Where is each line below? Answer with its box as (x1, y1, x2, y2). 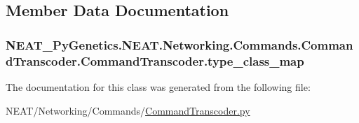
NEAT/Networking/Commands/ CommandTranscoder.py (6, 103, 250, 117)
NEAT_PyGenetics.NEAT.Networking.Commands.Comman (6, 36, 353, 53)
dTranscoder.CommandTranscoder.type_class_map (6, 52, 304, 69)
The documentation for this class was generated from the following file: (6, 79, 311, 94)
